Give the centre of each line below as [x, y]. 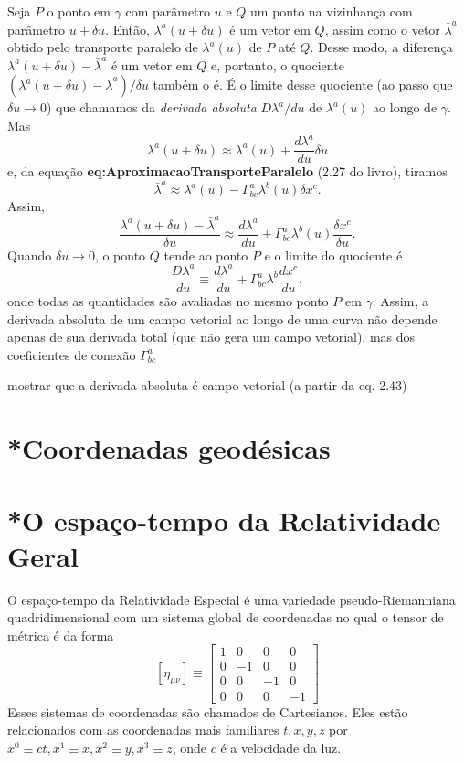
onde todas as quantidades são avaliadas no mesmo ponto [168, 300]
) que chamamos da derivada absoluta [151, 107]
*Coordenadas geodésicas [169, 448]
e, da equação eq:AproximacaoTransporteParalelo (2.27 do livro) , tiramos [227, 171]
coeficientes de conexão [72, 354]
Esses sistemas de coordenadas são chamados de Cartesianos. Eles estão [208, 711]
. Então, [127, 29]
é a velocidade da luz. [281, 747]
